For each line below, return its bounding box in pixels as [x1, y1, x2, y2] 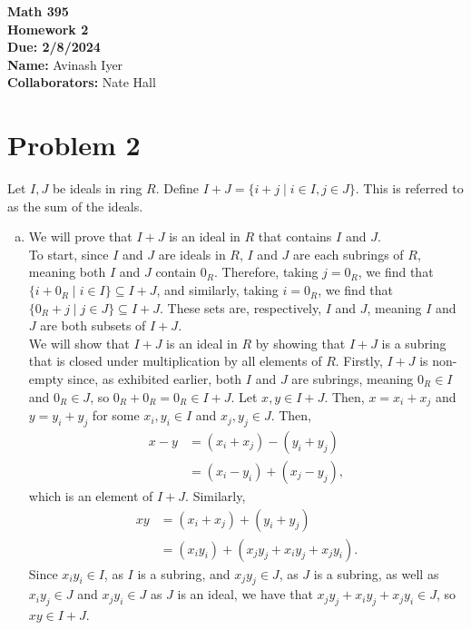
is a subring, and [137, 564, 231, 583]
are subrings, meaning [291, 369, 414, 389]
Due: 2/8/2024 [7, 37, 101, 56]
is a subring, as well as [313, 564, 439, 583]
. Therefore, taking [214, 262, 319, 281]
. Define [155, 179, 199, 198]
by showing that [255, 333, 346, 352]
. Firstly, [335, 351, 383, 370]
